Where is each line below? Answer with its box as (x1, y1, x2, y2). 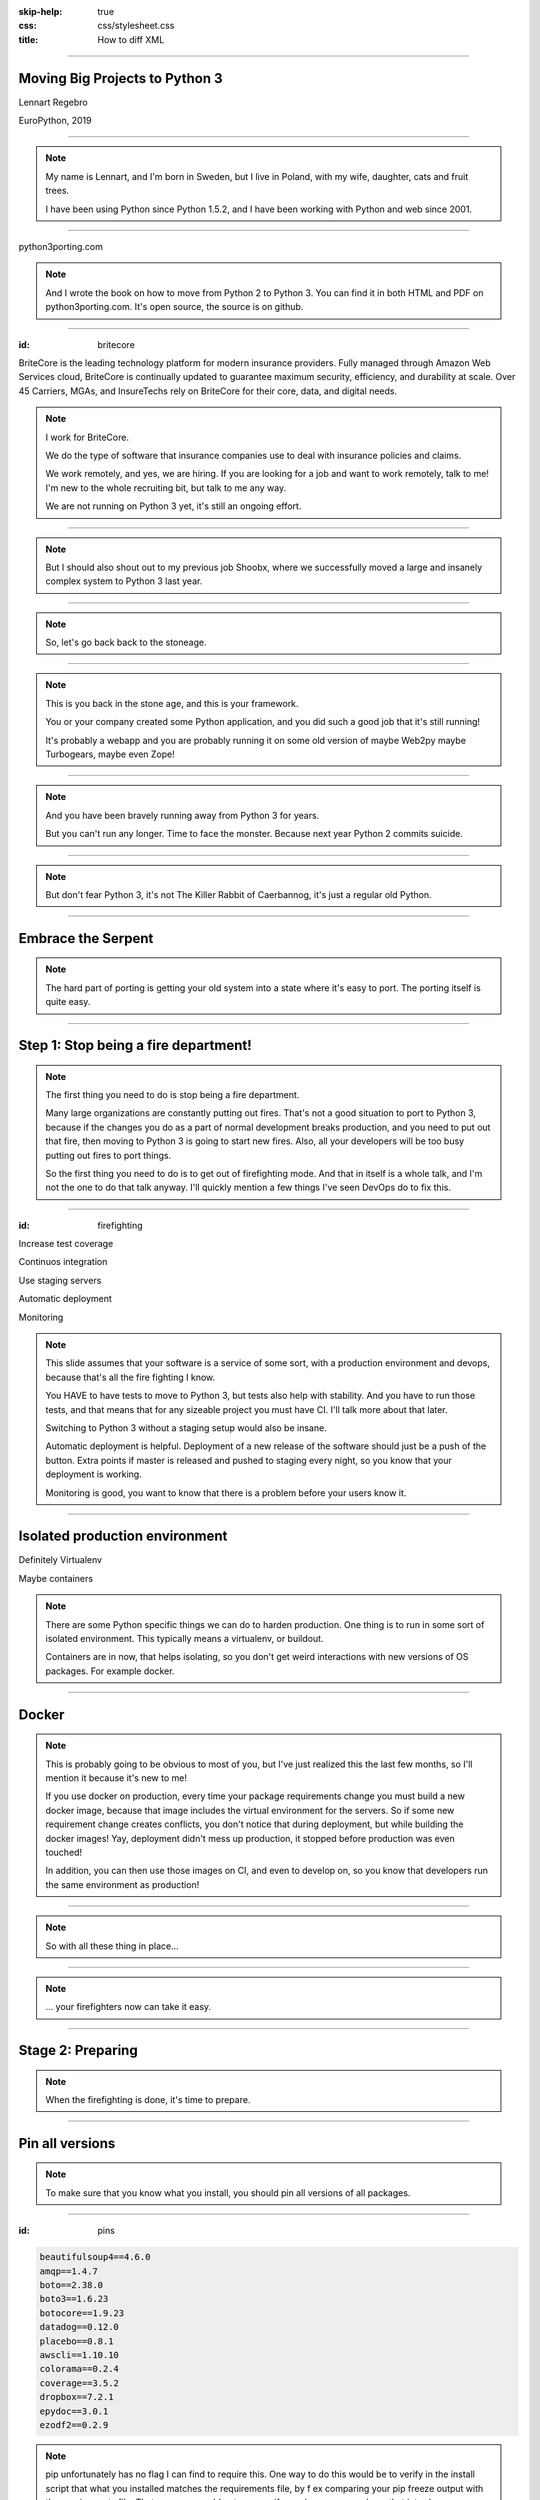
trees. (45, 185, 70, 197)
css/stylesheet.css (97, 20, 175, 32)
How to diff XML (97, 33, 165, 45)
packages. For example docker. (45, 1665, 175, 1677)
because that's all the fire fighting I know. (45, 1371, 216, 1383)
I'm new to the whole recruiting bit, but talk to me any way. (45, 481, 287, 494)
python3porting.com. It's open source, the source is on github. (45, 301, 304, 313)
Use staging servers (18, 1274, 102, 1286)
